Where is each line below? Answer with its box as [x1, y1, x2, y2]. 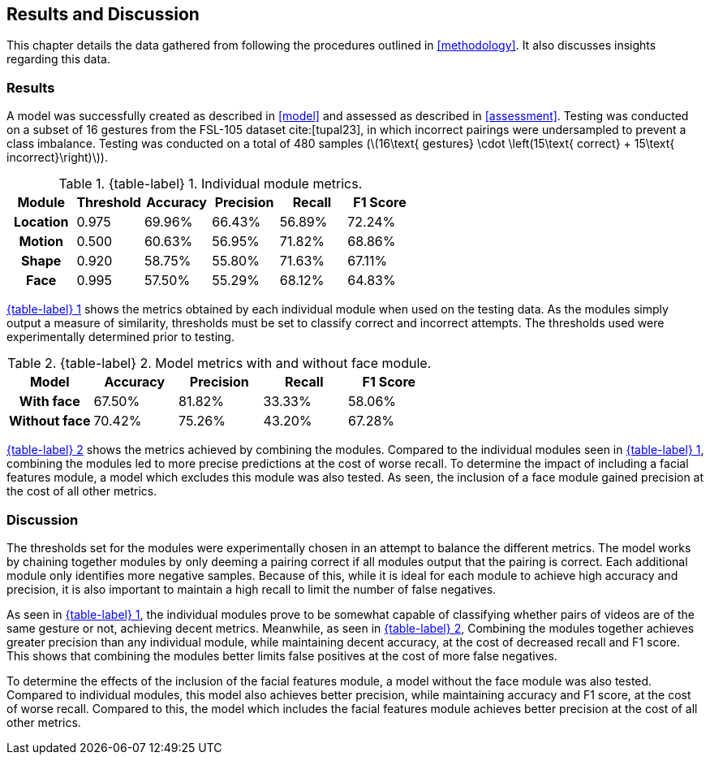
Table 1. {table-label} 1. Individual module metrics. [58, 175, 363, 192]
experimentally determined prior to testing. [6, 330, 235, 344]
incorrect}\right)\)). [6, 150, 108, 165]
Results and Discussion [6, 4, 200, 24]
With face [19, 393, 80, 410]
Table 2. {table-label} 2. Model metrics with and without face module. [7, 355, 432, 372]
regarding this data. [6, 52, 110, 67]
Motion [19, 233, 64, 250]
